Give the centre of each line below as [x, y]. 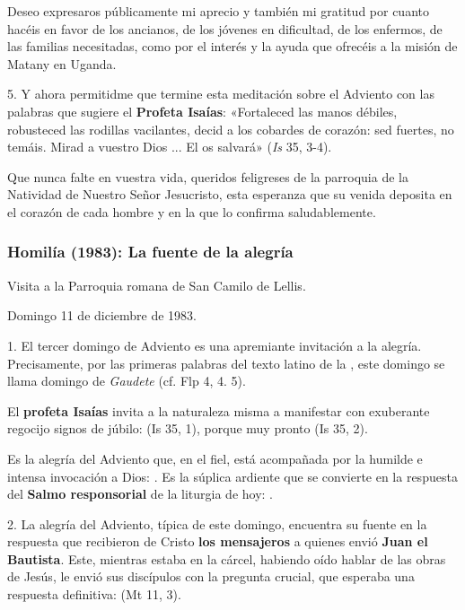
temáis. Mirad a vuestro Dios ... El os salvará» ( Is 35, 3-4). [170, 147]
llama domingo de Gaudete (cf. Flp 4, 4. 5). [127, 381]
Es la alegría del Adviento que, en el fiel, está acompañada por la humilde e [215, 458]
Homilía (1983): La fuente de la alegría [150, 252]
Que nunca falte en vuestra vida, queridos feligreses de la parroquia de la [208, 176]
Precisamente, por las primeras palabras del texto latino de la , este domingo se [226, 363]
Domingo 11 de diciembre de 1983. [102, 315]
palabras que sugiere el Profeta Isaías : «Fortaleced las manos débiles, [202, 111]
